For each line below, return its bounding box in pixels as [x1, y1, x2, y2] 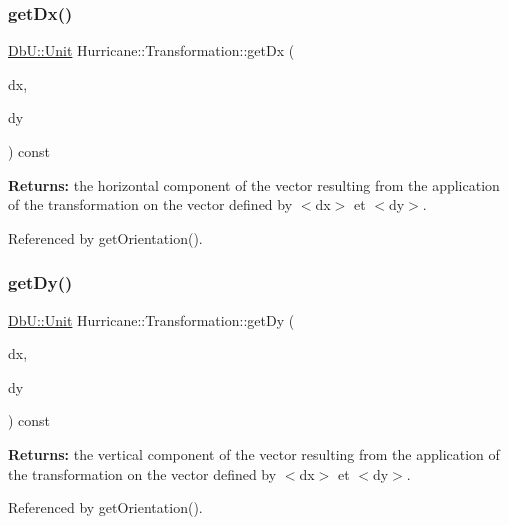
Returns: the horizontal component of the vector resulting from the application [8, 174, 500, 195]
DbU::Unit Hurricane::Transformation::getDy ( [8, 309, 295, 330]
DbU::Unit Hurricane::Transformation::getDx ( [8, 40, 295, 61]
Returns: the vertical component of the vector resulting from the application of [8, 443, 500, 464]
